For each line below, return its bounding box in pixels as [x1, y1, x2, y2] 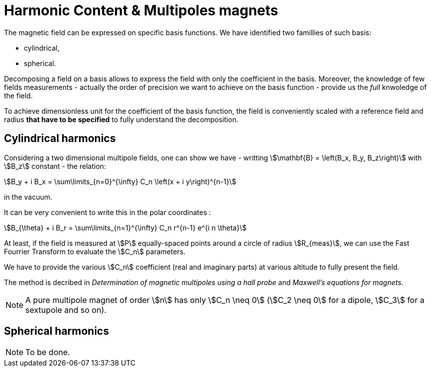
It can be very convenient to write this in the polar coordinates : [4, 208, 211, 217]
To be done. [25, 347, 70, 358]
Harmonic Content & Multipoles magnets [4, 2, 278, 19]
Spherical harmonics [4, 325, 109, 338]
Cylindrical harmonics [4, 132, 116, 145]
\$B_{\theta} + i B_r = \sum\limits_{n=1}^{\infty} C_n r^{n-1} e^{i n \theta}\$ [4, 223, 247, 232]
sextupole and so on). [25, 304, 107, 315]
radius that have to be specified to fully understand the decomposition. [4, 115, 239, 124]
